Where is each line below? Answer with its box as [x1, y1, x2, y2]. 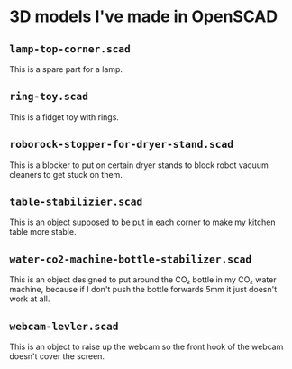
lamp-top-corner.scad [9, 42, 131, 55]
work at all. [9, 293, 50, 304]
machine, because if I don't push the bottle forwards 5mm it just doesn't [9, 284, 278, 295]
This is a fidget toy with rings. [9, 111, 120, 123]
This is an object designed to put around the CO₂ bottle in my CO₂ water [9, 274, 277, 285]
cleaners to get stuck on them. [9, 169, 123, 180]
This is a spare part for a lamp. [9, 64, 123, 74]
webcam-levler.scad [9, 319, 119, 333]
